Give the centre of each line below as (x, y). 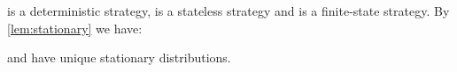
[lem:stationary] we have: (75, 28)
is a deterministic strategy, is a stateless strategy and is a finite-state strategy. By (228, 11)
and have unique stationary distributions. (119, 58)
